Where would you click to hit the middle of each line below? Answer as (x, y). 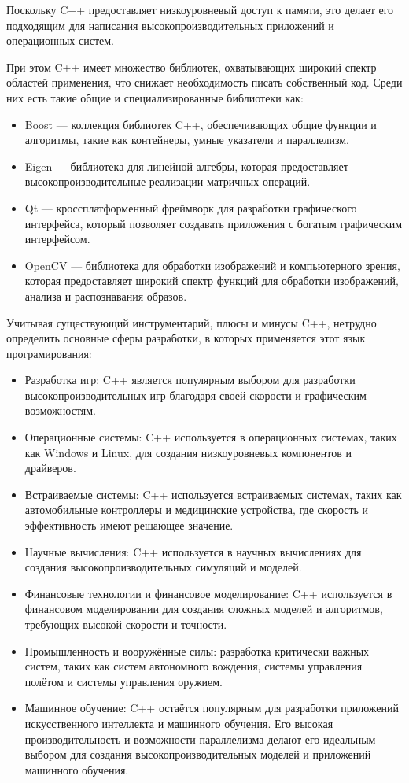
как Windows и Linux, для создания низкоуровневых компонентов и (188, 452)
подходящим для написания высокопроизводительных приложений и (170, 25)
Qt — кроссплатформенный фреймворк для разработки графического (191, 207)
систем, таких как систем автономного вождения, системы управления (193, 666)
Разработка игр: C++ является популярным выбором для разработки (190, 380)
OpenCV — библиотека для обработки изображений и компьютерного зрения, (212, 265)
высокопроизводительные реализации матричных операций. (168, 181)
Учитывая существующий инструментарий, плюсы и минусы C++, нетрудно (192, 322)
